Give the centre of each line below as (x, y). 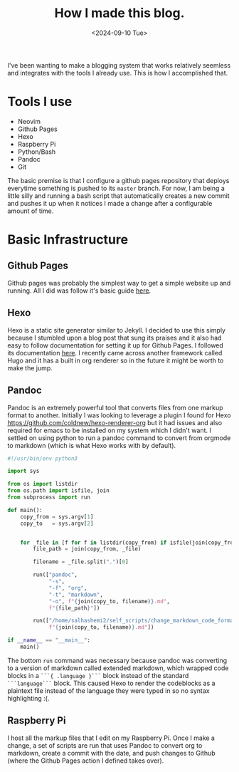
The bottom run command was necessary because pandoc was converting (117, 660)
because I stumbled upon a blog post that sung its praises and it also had (115, 338)
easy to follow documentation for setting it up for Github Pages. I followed (116, 345)
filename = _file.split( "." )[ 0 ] (81, 562)
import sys (23, 471)
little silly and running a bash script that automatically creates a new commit (118, 195)
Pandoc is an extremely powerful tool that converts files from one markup (115, 407)
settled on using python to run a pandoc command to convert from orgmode (119, 438)
